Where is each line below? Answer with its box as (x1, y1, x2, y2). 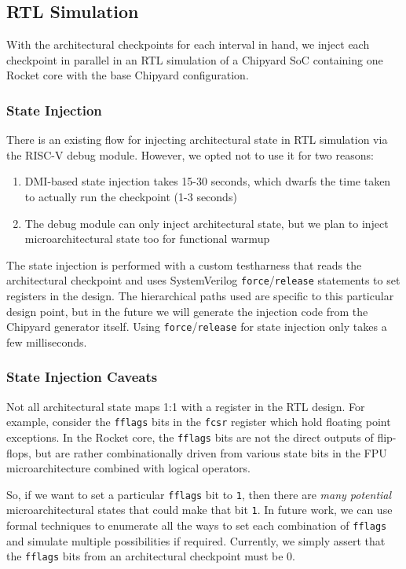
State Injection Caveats (6, 367, 158, 387)
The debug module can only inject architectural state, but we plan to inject (24, 215, 389, 231)
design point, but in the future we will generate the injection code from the (6, 303, 368, 319)
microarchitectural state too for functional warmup (24, 230, 270, 247)
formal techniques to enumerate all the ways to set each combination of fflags (6, 517, 387, 534)
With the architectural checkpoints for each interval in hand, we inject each (6, 36, 370, 53)
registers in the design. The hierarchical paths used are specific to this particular (6, 288, 394, 304)
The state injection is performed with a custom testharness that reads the (6, 256, 362, 273)
